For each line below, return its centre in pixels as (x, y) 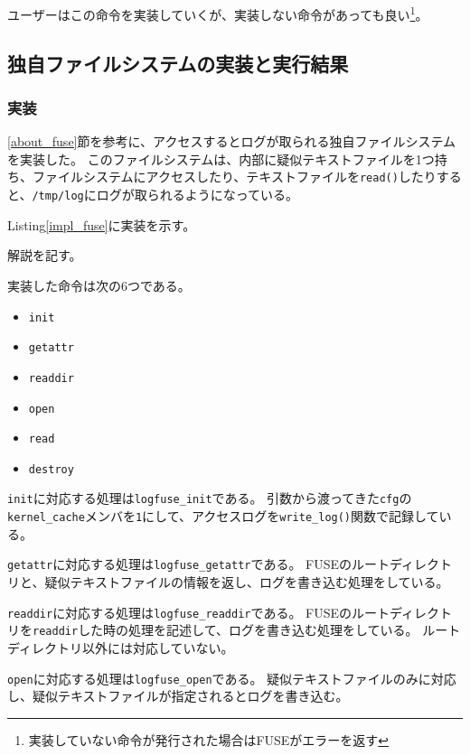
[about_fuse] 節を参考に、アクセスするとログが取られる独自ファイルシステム (231, 141)
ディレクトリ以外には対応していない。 (121, 647)
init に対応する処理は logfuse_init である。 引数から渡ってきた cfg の (210, 498)
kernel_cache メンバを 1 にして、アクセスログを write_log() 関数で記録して (223, 516)
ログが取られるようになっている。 (197, 195)
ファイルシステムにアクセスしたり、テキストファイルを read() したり (234, 177)
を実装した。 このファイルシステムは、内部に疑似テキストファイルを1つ (221, 158)
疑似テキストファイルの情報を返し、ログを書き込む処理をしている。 (247, 582)
